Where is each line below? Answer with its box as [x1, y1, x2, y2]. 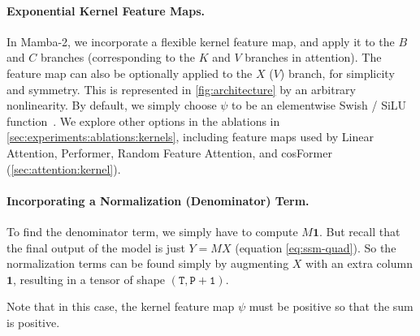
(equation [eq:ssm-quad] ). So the [235, 239, 396, 256]
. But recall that [319, 222, 401, 239]
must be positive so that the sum [249, 298, 414, 315]
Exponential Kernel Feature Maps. [6, 2, 205, 19]
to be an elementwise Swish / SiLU [232, 97, 407, 114]
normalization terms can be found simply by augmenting [6, 255, 289, 272]
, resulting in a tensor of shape [13, 270, 166, 287]
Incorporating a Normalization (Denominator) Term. [6, 192, 310, 209]
